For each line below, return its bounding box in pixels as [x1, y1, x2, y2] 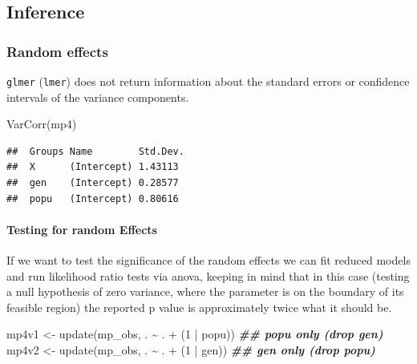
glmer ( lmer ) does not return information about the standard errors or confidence [6, 73, 410, 89]
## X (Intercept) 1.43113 [6, 161, 179, 173]
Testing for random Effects [6, 220, 157, 237]
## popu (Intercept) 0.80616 [6, 192, 179, 204]
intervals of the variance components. [6, 88, 189, 105]
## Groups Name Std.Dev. [6, 145, 184, 157]
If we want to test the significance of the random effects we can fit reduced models [6, 252, 411, 269]
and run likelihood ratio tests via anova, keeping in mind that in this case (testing [6, 267, 410, 284]
